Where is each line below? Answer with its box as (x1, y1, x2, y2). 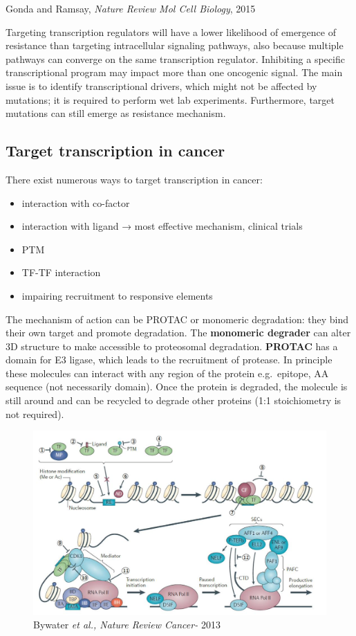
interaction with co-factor (21, 195, 130, 210)
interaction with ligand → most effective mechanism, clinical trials (21, 219, 303, 233)
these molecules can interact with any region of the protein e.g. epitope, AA (6, 365, 329, 380)
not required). (6, 406, 64, 421)
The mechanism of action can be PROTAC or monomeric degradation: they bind (6, 311, 349, 326)
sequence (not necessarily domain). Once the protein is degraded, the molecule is (6, 379, 348, 394)
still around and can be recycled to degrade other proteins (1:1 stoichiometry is (6, 393, 341, 408)
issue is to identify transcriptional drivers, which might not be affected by (6, 78, 317, 93)
